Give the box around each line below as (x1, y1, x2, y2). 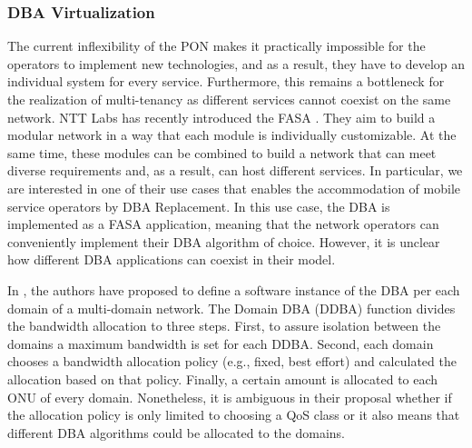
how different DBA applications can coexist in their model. (7, 250, 336, 269)
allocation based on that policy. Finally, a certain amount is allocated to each (7, 369, 438, 388)
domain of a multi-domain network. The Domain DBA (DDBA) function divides (7, 298, 456, 317)
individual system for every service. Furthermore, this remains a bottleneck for (7, 72, 445, 91)
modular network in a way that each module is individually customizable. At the (7, 125, 457, 144)
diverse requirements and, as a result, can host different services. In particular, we (7, 161, 463, 180)
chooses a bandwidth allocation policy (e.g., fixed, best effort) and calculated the (7, 352, 457, 371)
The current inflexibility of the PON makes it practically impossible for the (7, 36, 426, 55)
